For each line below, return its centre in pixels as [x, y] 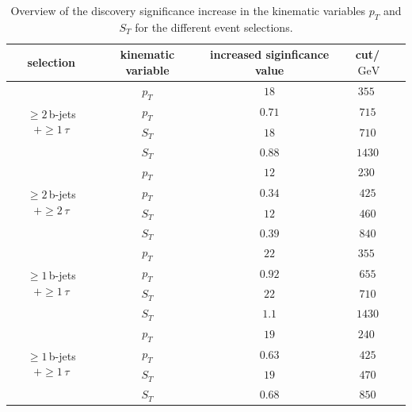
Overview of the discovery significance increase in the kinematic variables [188, 10]
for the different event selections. [214, 27]
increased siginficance [270, 54]
